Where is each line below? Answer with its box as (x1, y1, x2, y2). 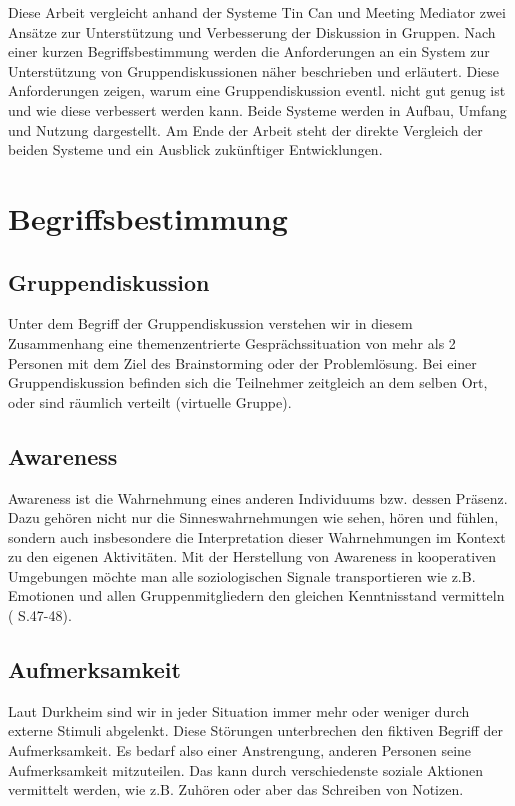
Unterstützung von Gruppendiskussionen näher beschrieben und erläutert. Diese (8, 60, 500, 81)
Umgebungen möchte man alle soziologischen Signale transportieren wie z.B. (8, 565, 476, 586)
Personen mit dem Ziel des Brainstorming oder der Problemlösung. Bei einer (8, 352, 477, 373)
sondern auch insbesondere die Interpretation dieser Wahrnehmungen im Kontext (8, 526, 506, 547)
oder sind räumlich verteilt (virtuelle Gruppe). (8, 391, 292, 412)
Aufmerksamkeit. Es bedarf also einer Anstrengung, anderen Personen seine (8, 740, 472, 761)
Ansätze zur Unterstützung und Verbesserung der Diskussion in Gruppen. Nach (8, 21, 496, 42)
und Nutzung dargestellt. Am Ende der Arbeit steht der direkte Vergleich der (8, 119, 483, 140)
